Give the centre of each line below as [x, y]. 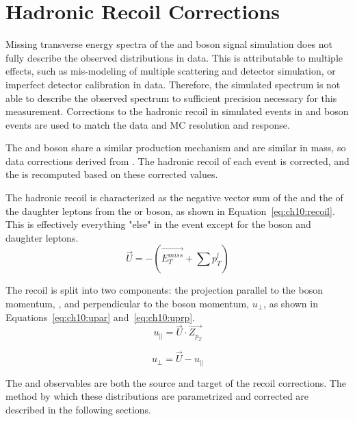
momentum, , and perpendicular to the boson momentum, [128, 304]
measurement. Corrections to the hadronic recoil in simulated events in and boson [177, 111]
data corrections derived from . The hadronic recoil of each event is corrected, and [177, 161]
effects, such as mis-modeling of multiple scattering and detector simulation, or [171, 71]
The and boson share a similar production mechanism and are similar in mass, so [176, 148]
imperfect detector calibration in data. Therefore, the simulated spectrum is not [173, 84]
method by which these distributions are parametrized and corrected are [157, 396]
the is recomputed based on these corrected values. [112, 174]
